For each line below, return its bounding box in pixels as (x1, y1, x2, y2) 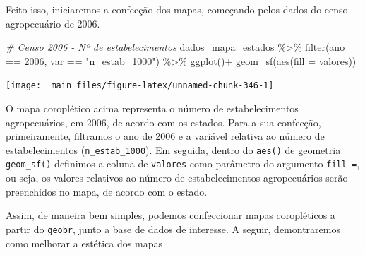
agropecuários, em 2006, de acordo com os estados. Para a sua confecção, (6, 114, 321, 129)
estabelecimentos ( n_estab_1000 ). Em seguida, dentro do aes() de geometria (6, 142, 341, 157)
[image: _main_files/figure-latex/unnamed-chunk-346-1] (6, 81, 274, 91)
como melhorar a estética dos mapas (6, 235, 162, 250)
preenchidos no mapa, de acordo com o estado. (6, 184, 208, 198)
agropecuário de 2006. (6, 16, 100, 30)
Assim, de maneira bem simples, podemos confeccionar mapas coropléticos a (6, 208, 335, 223)
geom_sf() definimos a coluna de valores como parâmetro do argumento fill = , (6, 156, 360, 171)
